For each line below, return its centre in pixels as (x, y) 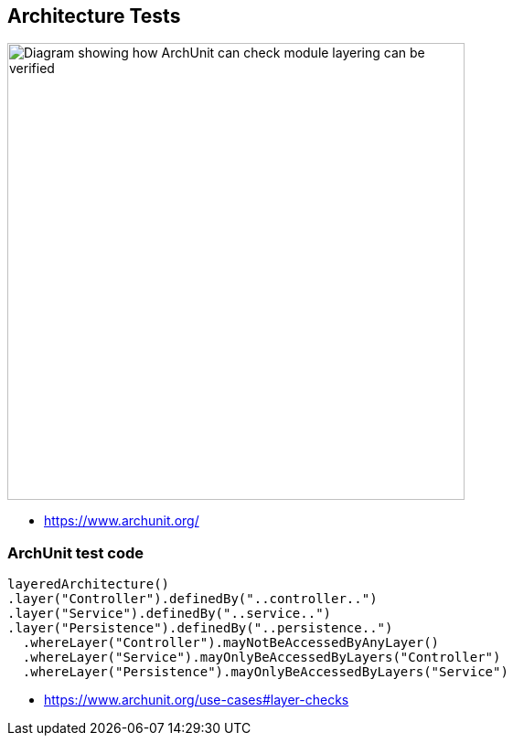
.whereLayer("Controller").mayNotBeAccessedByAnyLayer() (231, 643)
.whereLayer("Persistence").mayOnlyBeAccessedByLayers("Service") (265, 672)
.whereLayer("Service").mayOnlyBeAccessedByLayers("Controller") (262, 658)
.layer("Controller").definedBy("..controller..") (192, 599)
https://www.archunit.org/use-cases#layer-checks (197, 700)
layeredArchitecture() (89, 584)
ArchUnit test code (76, 552)
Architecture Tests (94, 16)
